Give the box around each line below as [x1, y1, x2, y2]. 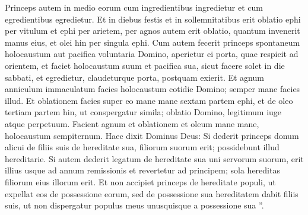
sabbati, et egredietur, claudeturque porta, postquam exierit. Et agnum [5, 71, 264, 83]
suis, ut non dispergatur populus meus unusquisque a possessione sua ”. [5, 199, 264, 211]
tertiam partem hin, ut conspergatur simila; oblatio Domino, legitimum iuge [5, 106, 282, 118]
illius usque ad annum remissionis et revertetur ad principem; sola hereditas [5, 164, 280, 176]
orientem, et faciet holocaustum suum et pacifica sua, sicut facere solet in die [5, 59, 285, 71]
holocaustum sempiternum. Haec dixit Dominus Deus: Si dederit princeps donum [5, 129, 299, 141]
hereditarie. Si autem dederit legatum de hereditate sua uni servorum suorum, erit [5, 152, 304, 165]
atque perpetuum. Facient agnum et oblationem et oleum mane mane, [5, 117, 259, 129]
